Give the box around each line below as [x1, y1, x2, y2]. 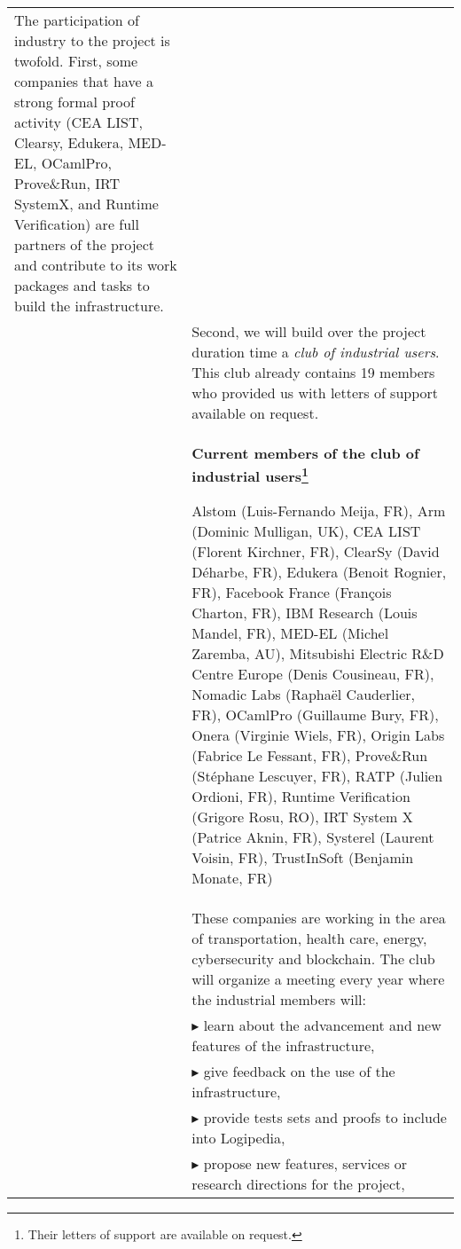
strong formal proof [14, 91, 135, 112]
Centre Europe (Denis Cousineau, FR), [191, 664, 434, 685]
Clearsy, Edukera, [14, 132, 124, 153]
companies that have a [14, 71, 153, 91]
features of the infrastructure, [191, 1035, 375, 1057]
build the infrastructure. [14, 295, 164, 316]
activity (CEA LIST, [14, 112, 143, 132]
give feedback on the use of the [203, 1061, 395, 1082]
